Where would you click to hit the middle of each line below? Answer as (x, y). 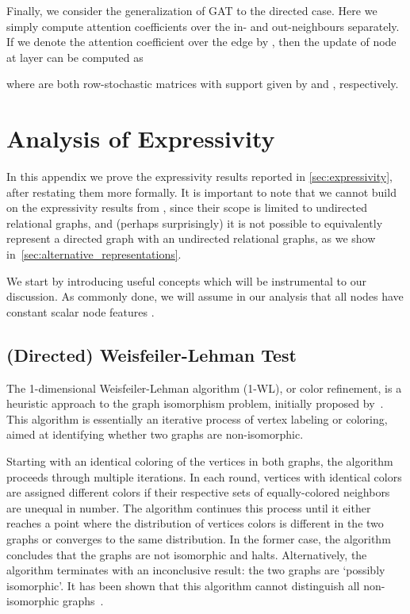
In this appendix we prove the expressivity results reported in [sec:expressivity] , (199, 177)
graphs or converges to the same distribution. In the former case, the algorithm (199, 538)
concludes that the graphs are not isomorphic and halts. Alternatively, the (187, 554)
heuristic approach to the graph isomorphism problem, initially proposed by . (195, 403)
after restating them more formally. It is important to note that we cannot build (201, 192)
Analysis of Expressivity (141, 138)
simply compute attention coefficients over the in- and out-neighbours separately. (203, 26)
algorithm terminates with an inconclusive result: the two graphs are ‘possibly (196, 570)
